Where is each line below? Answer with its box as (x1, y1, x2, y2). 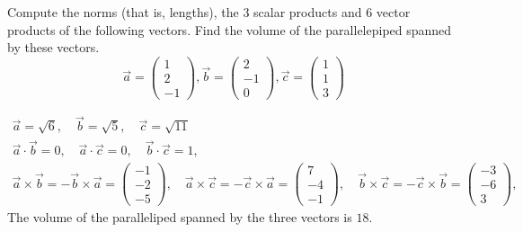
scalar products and (253, 3, 362, 21)
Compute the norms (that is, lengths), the (7, 3, 239, 21)
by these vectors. (7, 38, 100, 57)
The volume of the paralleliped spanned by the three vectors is (7, 208, 352, 227)
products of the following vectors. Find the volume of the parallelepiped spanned (7, 20, 452, 39)
